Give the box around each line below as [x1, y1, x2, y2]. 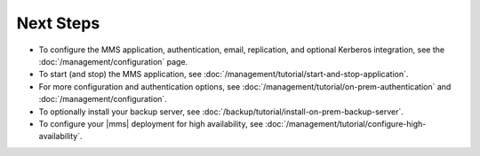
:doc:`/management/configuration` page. [38, 56, 188, 66]
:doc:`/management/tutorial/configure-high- [265, 118, 427, 129]
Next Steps [16, 13, 100, 33]
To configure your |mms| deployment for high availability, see [38, 118, 264, 129]
